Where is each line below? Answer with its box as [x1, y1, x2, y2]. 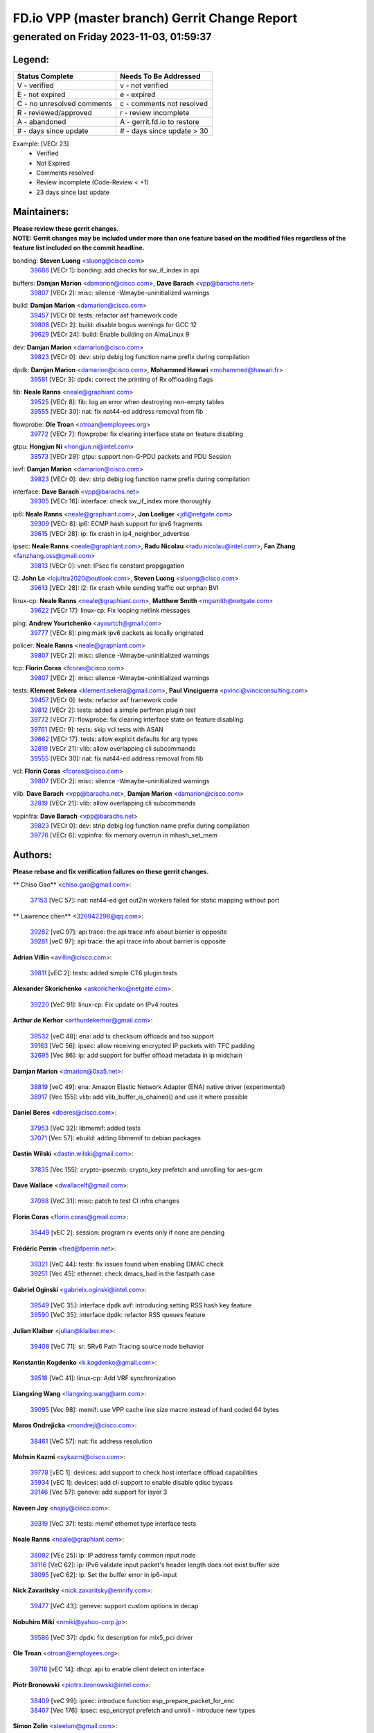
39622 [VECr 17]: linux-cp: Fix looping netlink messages [30, 607, 190, 615]
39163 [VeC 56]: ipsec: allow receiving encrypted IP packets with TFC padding [30, 1042, 256, 1050]
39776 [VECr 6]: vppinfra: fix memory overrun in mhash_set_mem [30, 831, 218, 839]
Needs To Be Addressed [120, 71, 201, 81]
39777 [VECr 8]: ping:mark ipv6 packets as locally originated [30, 629, 204, 637]
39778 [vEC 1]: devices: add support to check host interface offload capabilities [30, 1468, 258, 1477]
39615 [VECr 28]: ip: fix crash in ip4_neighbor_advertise [30, 529, 190, 537]
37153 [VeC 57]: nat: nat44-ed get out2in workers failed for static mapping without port [30, 896, 280, 905]
